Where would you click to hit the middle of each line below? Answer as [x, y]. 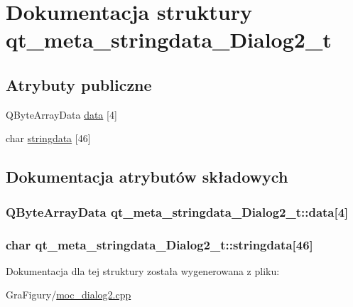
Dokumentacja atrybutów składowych [147, 177]
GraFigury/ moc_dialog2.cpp [69, 295]
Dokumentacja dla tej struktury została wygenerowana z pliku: [143, 270]
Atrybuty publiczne [79, 84]
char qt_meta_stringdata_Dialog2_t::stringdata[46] [159, 244]
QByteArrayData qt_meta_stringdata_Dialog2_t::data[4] [177, 211]
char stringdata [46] [48, 138]
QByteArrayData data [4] [61, 114]
